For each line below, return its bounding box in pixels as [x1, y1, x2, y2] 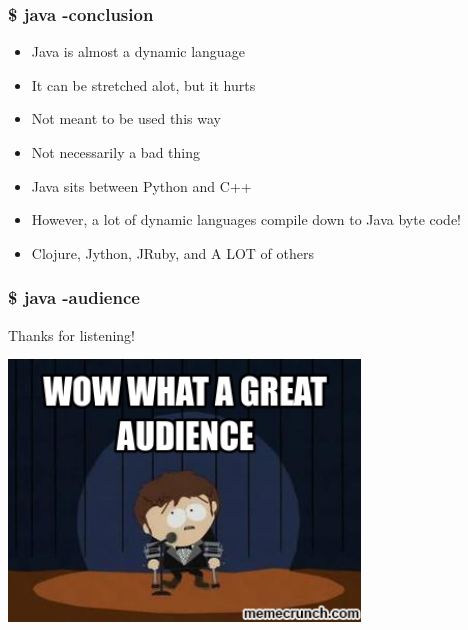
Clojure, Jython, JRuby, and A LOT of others [31, 242, 314, 263]
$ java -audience [8, 285, 140, 310]
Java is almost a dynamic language [31, 41, 245, 62]
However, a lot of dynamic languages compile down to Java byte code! [31, 209, 462, 230]
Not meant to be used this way [31, 108, 221, 129]
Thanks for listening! [8, 324, 135, 345]
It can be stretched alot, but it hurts [31, 74, 256, 95]
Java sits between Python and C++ [31, 175, 252, 196]
